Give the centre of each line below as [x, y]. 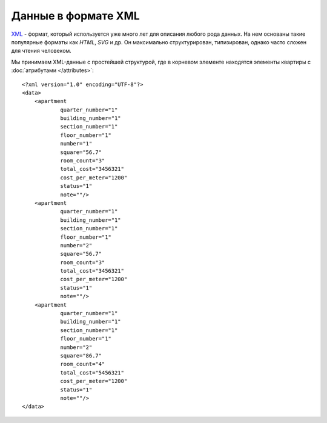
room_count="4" [83, 364]
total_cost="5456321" [92, 372]
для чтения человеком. [41, 51]
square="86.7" [81, 355]
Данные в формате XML [76, 16]
